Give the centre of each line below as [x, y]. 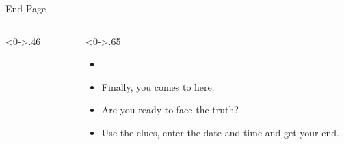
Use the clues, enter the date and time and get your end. [220, 132]
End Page [26, 8]
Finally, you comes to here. [158, 86]
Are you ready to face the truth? [170, 110]
